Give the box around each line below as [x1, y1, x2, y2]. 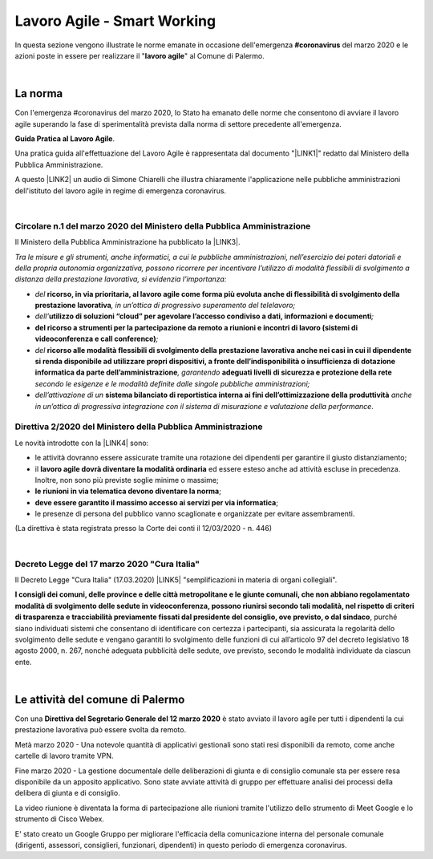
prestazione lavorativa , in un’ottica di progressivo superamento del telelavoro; [34, 301, 296, 310]
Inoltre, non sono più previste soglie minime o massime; [34, 475, 220, 484]
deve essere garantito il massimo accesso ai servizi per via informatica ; [34, 497, 278, 507]
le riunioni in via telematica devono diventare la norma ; [34, 486, 222, 496]
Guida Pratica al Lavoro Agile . [14, 134, 115, 144]
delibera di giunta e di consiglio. [14, 788, 120, 798]
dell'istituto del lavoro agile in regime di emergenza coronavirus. [14, 185, 227, 196]
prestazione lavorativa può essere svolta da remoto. [14, 725, 187, 735]
